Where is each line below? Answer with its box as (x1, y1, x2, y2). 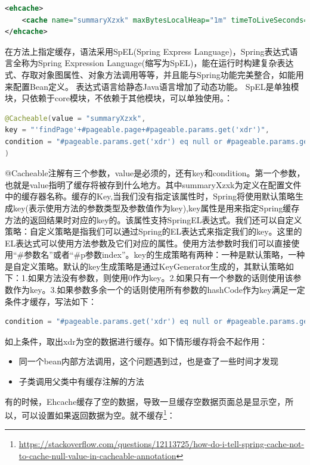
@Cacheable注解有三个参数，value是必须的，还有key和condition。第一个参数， (5, 167, 305, 179)
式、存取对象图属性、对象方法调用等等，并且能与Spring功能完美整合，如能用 (5, 68, 304, 80)
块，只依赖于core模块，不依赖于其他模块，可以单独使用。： (5, 92, 232, 104)
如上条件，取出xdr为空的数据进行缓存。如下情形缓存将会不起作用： (5, 335, 268, 347)
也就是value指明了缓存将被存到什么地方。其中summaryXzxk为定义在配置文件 (5, 178, 302, 191)
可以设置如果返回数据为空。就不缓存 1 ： (21, 407, 175, 421)
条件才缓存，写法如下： (5, 295, 97, 307)
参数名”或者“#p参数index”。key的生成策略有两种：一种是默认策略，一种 (24, 248, 305, 261)
